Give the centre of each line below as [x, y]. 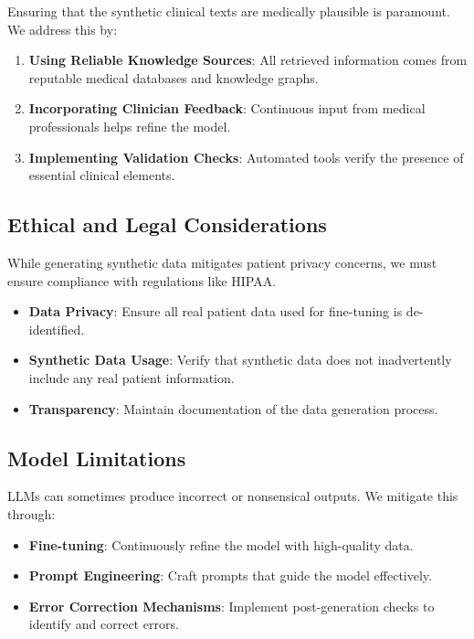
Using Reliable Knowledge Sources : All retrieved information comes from [248, 60]
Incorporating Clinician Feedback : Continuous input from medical [227, 108]
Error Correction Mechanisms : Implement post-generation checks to [232, 606]
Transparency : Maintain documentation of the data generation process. [233, 408]
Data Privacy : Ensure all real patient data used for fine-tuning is [216, 311]
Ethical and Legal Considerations [167, 224]
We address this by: [63, 29]
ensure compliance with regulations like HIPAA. [142, 280]
